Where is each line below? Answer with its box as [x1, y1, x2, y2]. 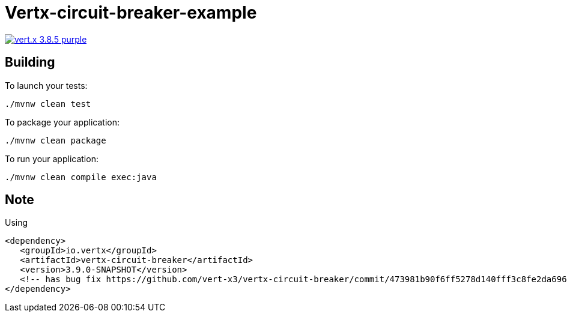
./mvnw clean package [5, 135, 106, 145]
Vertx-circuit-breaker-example [5, 2, 257, 23]
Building [5, 55, 55, 70]
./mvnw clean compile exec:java [5, 172, 157, 182]
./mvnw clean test [5, 98, 91, 109]
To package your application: [5, 116, 120, 127]
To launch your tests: [5, 80, 88, 91]
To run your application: [5, 153, 99, 164]
